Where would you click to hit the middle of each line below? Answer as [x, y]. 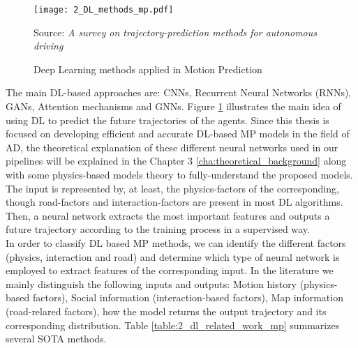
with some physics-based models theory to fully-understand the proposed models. [179, 174]
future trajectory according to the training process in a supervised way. [158, 229]
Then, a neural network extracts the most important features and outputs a [168, 215]
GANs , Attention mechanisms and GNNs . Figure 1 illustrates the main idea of [173, 106]
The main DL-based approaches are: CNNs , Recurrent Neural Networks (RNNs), [179, 92]
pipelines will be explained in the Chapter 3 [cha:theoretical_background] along [176, 161]
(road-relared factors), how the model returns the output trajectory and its [166, 311]
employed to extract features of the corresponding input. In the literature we [170, 270]
